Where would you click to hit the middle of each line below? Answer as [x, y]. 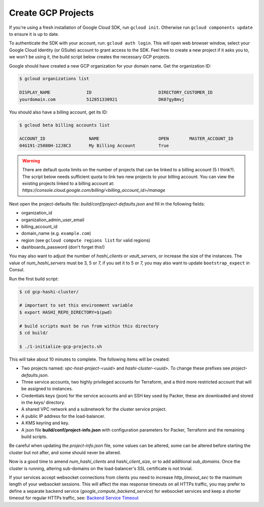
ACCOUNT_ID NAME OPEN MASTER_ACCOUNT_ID [126, 139]
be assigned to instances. [47, 389]
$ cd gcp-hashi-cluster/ [49, 292]
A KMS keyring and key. [45, 423]
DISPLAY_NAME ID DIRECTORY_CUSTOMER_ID [116, 92]
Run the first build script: [34, 278]
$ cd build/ [34, 333]
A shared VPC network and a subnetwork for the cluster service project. [94, 409]
